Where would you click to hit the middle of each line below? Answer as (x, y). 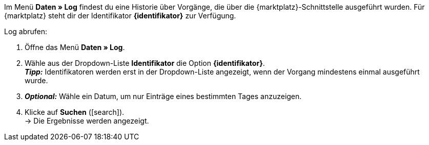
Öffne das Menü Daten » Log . (75, 47)
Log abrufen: (26, 31)
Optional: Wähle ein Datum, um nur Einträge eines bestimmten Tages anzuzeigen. (163, 96)
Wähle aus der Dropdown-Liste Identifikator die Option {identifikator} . (145, 63)
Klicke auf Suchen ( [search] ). (75, 112)
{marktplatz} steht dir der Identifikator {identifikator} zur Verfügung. (120, 16)
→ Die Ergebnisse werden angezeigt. (87, 121)
